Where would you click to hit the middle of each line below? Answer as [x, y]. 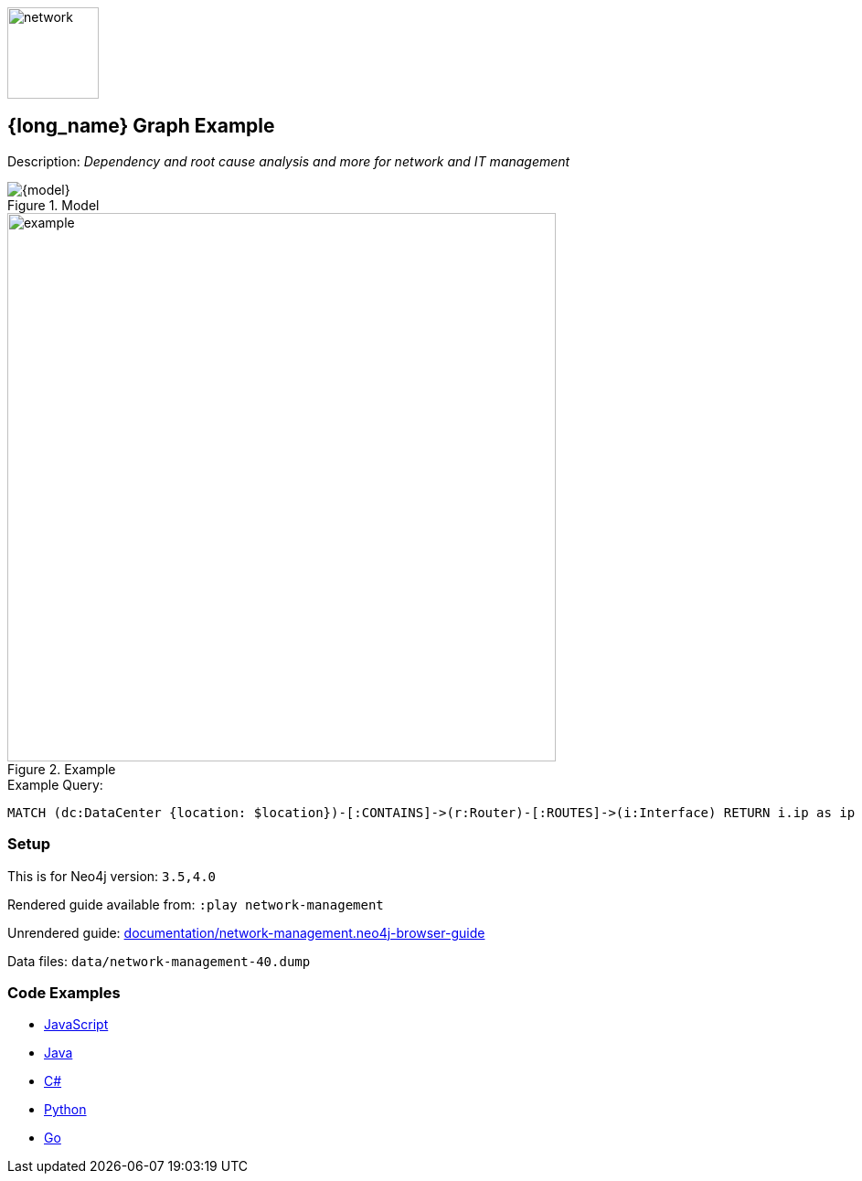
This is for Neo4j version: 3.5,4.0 [112, 876]
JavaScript [76, 1025]
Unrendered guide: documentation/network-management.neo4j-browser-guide [246, 932]
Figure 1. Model [53, 205]
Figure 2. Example [62, 769]
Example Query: [55, 784]
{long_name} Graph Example [141, 126]
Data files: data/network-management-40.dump [159, 961]
